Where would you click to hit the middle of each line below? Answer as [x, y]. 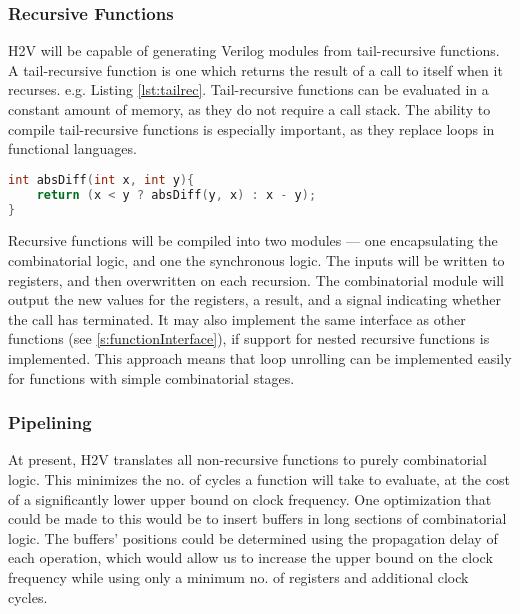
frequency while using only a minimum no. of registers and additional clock [238, 576]
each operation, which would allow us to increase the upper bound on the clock [250, 557]
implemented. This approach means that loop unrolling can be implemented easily [260, 357]
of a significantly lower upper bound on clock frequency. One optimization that [250, 498]
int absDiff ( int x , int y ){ [101, 179]
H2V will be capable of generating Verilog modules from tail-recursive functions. [254, 50]
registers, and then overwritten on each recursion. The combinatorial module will [256, 279]
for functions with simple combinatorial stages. [151, 377]
